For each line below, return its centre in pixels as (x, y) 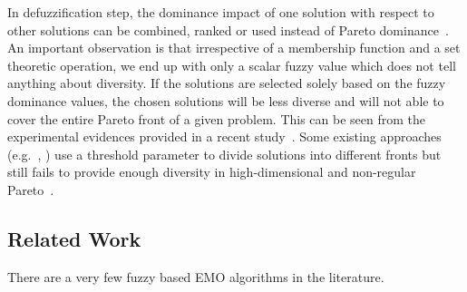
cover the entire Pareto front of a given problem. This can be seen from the (216, 118)
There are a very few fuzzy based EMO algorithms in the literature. (196, 276)
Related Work (74, 238)
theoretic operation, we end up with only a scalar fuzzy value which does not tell (232, 65)
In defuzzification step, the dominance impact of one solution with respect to (221, 12)
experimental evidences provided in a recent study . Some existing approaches (224, 136)
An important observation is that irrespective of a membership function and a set (234, 48)
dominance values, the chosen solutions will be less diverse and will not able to (226, 100)
